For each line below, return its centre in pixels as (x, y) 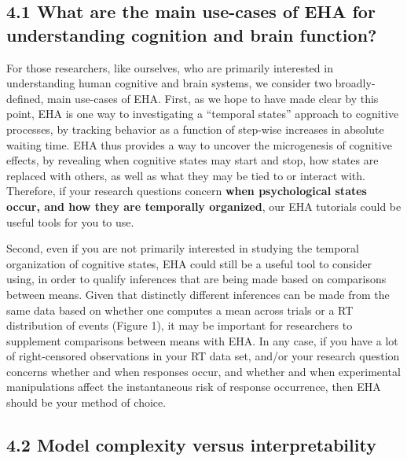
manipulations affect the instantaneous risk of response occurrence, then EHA (194, 387)
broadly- (355, 83)
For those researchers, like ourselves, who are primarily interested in (170, 67)
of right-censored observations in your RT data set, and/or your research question (203, 356)
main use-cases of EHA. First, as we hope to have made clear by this (213, 98)
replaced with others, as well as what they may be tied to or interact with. (186, 175)
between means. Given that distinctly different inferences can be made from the (198, 294)
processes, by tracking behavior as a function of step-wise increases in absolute (195, 129)
